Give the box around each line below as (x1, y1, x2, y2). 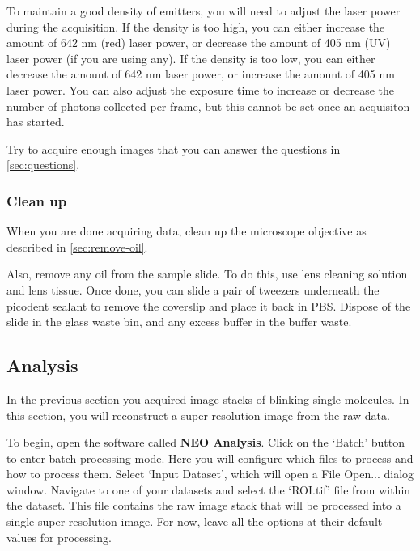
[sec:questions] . (6, 156, 80, 173)
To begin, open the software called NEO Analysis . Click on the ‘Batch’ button (6, 434, 405, 451)
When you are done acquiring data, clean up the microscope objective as (6, 223, 367, 239)
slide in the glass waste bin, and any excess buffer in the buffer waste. (6, 313, 352, 330)
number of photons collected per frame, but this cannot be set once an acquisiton (6, 97, 410, 114)
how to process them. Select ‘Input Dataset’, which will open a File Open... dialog (6, 465, 414, 482)
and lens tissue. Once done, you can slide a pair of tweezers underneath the (6, 281, 380, 298)
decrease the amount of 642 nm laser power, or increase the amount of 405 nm (6, 66, 395, 83)
